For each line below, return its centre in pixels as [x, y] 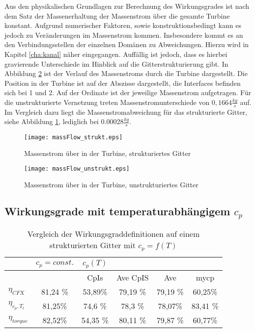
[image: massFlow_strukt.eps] [73, 138]
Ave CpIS [132, 277]
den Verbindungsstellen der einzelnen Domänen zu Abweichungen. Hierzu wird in [127, 44]
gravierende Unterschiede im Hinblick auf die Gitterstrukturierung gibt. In [116, 64]
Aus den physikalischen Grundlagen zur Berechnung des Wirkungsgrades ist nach [127, 6]
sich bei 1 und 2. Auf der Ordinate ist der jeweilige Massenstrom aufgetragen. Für [128, 92]
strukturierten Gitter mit [92, 245]
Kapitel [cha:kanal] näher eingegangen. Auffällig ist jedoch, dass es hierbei [116, 54]
